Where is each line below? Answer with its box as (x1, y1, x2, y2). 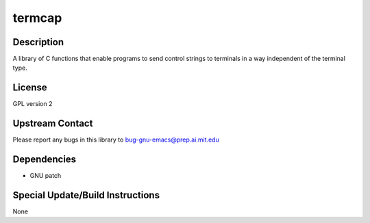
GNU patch (29, 172, 62, 180)
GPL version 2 (12, 100, 53, 108)
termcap (12, 10, 62, 25)
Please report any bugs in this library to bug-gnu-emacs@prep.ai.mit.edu (12, 135, 219, 144)
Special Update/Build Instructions (12, 189, 160, 201)
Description (12, 36, 64, 48)
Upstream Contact (12, 118, 93, 129)
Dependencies (12, 154, 77, 166)
